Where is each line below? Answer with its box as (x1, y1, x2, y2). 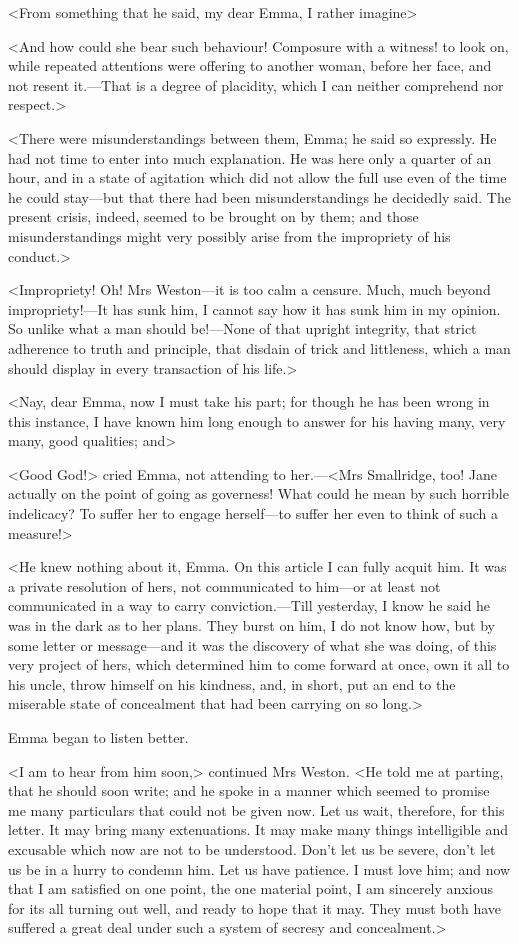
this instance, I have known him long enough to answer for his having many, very (8, 410, 506, 431)
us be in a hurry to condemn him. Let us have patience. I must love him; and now (8, 858, 511, 879)
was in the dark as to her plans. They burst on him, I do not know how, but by (8, 615, 495, 636)
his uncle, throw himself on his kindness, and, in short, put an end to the (8, 673, 456, 694)
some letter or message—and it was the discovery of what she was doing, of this (8, 634, 497, 655)
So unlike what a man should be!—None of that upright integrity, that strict (8, 318, 477, 339)
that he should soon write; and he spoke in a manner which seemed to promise (8, 780, 490, 801)
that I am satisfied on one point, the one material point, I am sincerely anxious (8, 878, 493, 899)
